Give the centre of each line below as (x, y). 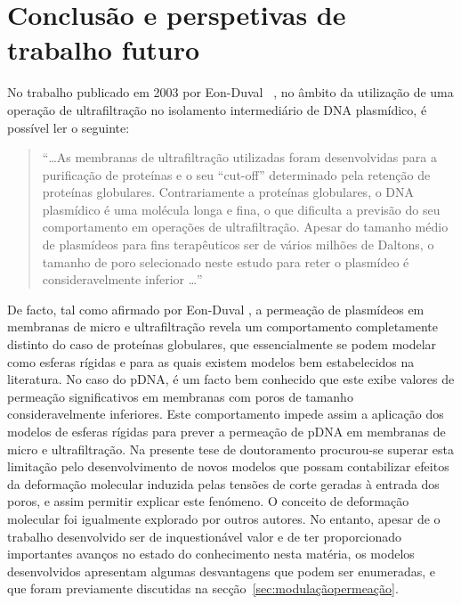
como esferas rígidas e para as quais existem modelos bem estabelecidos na (211, 361)
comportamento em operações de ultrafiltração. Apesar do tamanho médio (245, 227)
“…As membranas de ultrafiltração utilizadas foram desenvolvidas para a (239, 157)
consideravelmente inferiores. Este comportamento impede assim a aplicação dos (226, 414)
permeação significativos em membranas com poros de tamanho (180, 396)
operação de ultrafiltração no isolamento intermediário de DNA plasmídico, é (217, 109)
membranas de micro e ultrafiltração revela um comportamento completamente (223, 326)
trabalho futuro (104, 49)
